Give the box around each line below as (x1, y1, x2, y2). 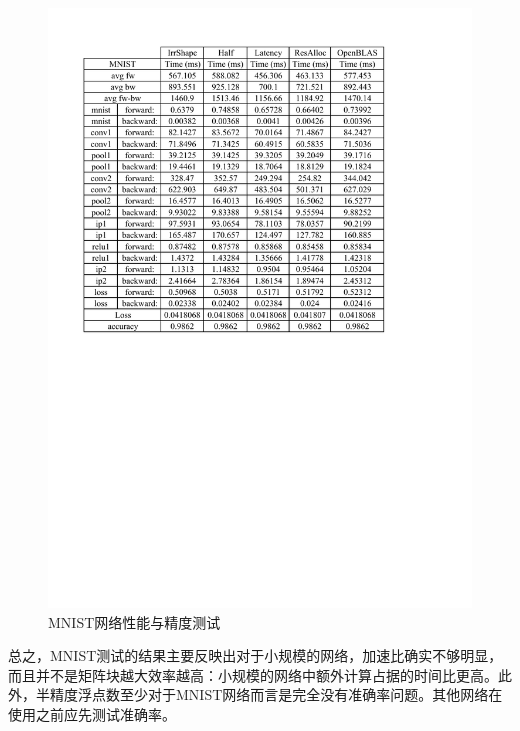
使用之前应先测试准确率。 (8, 703, 176, 724)
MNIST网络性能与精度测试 (48, 611, 221, 632)
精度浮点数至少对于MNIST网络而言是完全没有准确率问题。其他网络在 (49, 684, 503, 705)
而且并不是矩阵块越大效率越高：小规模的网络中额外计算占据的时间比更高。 (8, 664, 498, 685)
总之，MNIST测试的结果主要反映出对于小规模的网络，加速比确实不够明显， (8, 645, 503, 666)
